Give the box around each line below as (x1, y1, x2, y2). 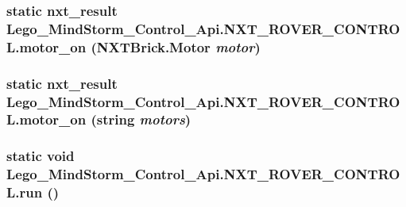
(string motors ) (91, 109, 191, 129)
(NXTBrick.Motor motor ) (91, 36, 261, 56)
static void (6, 146, 75, 166)
